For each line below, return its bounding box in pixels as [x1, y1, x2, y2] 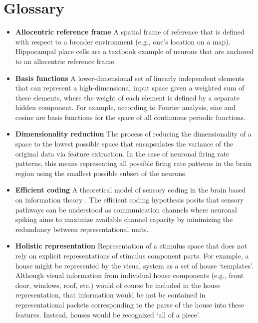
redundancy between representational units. [15, 223, 149, 234]
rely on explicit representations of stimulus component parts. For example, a [15, 250, 249, 260]
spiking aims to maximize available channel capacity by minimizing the [15, 214, 233, 224]
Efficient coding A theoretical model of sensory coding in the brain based [15, 184, 246, 195]
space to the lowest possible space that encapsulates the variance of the [15, 138, 234, 149]
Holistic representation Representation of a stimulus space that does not [15, 240, 247, 251]
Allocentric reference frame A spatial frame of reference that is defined [15, 26, 245, 37]
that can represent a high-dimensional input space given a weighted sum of [15, 82, 245, 93]
